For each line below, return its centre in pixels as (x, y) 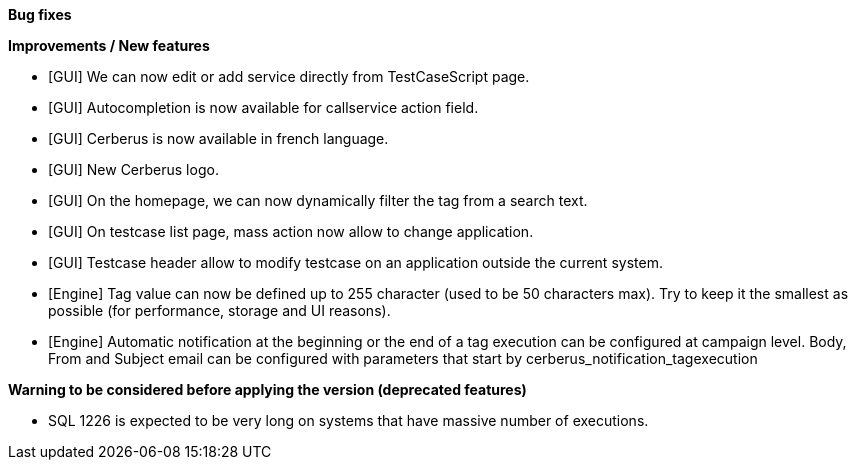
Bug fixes (40, 14)
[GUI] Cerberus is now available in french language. (218, 138)
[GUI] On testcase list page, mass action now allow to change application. (291, 231)
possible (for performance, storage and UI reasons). (219, 310)
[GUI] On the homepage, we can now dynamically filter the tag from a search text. (318, 200)
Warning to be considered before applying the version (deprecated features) (267, 389)
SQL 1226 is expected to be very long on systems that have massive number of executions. (348, 420)
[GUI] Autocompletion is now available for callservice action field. (263, 107)
